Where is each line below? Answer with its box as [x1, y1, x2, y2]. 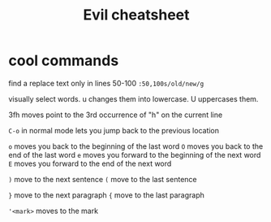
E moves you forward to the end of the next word [8, 159, 172, 168]
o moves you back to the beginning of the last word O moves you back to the [8, 141, 264, 151]
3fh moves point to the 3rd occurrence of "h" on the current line [8, 110, 223, 120]
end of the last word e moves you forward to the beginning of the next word [8, 150, 261, 159]
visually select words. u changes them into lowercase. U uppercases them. [8, 94, 259, 103]
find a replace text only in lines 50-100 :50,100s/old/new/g [8, 78, 204, 88]
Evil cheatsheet [83, 6, 190, 24]
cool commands [8, 51, 119, 70]
